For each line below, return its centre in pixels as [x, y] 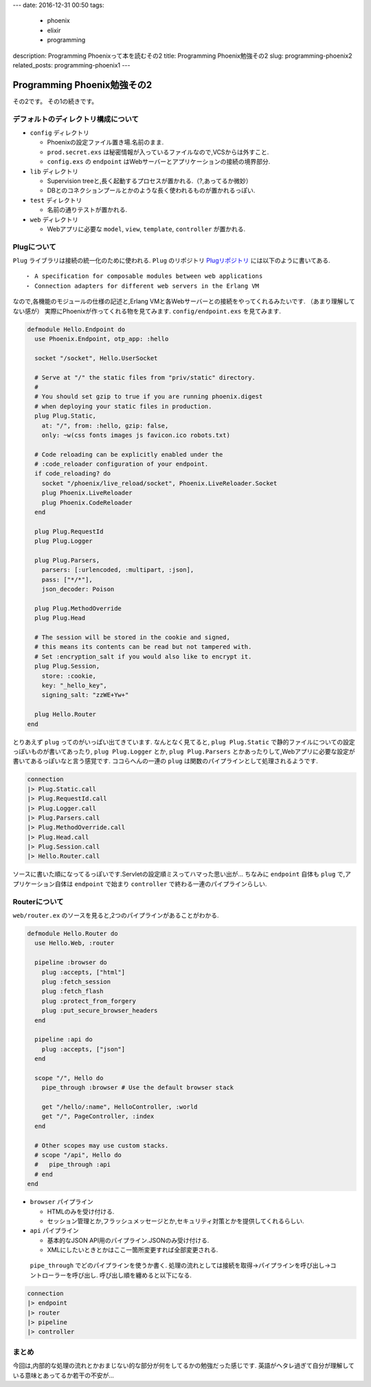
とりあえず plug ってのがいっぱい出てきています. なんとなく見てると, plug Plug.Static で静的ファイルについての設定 [184, 742]
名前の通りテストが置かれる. [87, 210]
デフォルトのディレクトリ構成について [76, 119]
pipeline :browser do [71, 963]
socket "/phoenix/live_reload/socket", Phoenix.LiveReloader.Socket [159, 483]
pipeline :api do [64, 1040]
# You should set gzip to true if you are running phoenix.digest [149, 397]
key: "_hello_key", [75, 686]
